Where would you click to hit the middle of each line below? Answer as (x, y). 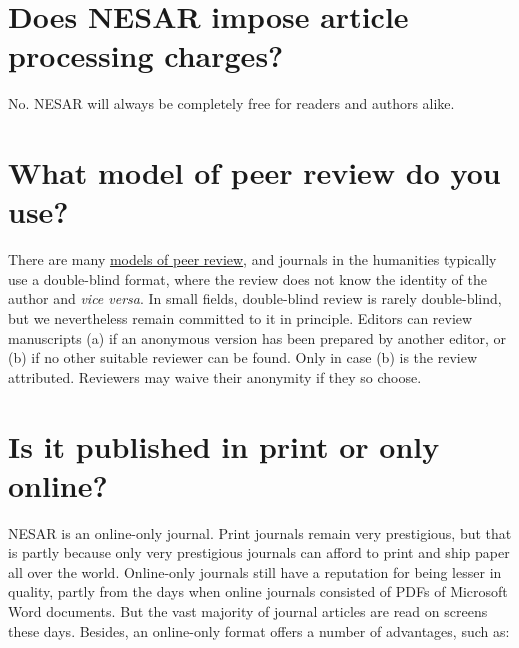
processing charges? (146, 55)
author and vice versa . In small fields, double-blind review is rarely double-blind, (255, 298)
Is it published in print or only (224, 445)
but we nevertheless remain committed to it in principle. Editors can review (240, 318)
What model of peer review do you (254, 172)
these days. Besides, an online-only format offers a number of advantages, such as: (259, 630)
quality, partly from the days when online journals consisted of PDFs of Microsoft (258, 591)
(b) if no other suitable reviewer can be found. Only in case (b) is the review (242, 357)
